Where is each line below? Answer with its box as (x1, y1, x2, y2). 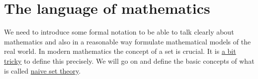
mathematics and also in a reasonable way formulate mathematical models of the (4, 36, 251, 46)
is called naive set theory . (4, 65, 81, 76)
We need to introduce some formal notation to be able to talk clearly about (4, 27, 234, 37)
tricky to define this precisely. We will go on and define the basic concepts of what (4, 55, 255, 66)
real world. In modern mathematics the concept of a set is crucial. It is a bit (4, 46, 236, 56)
